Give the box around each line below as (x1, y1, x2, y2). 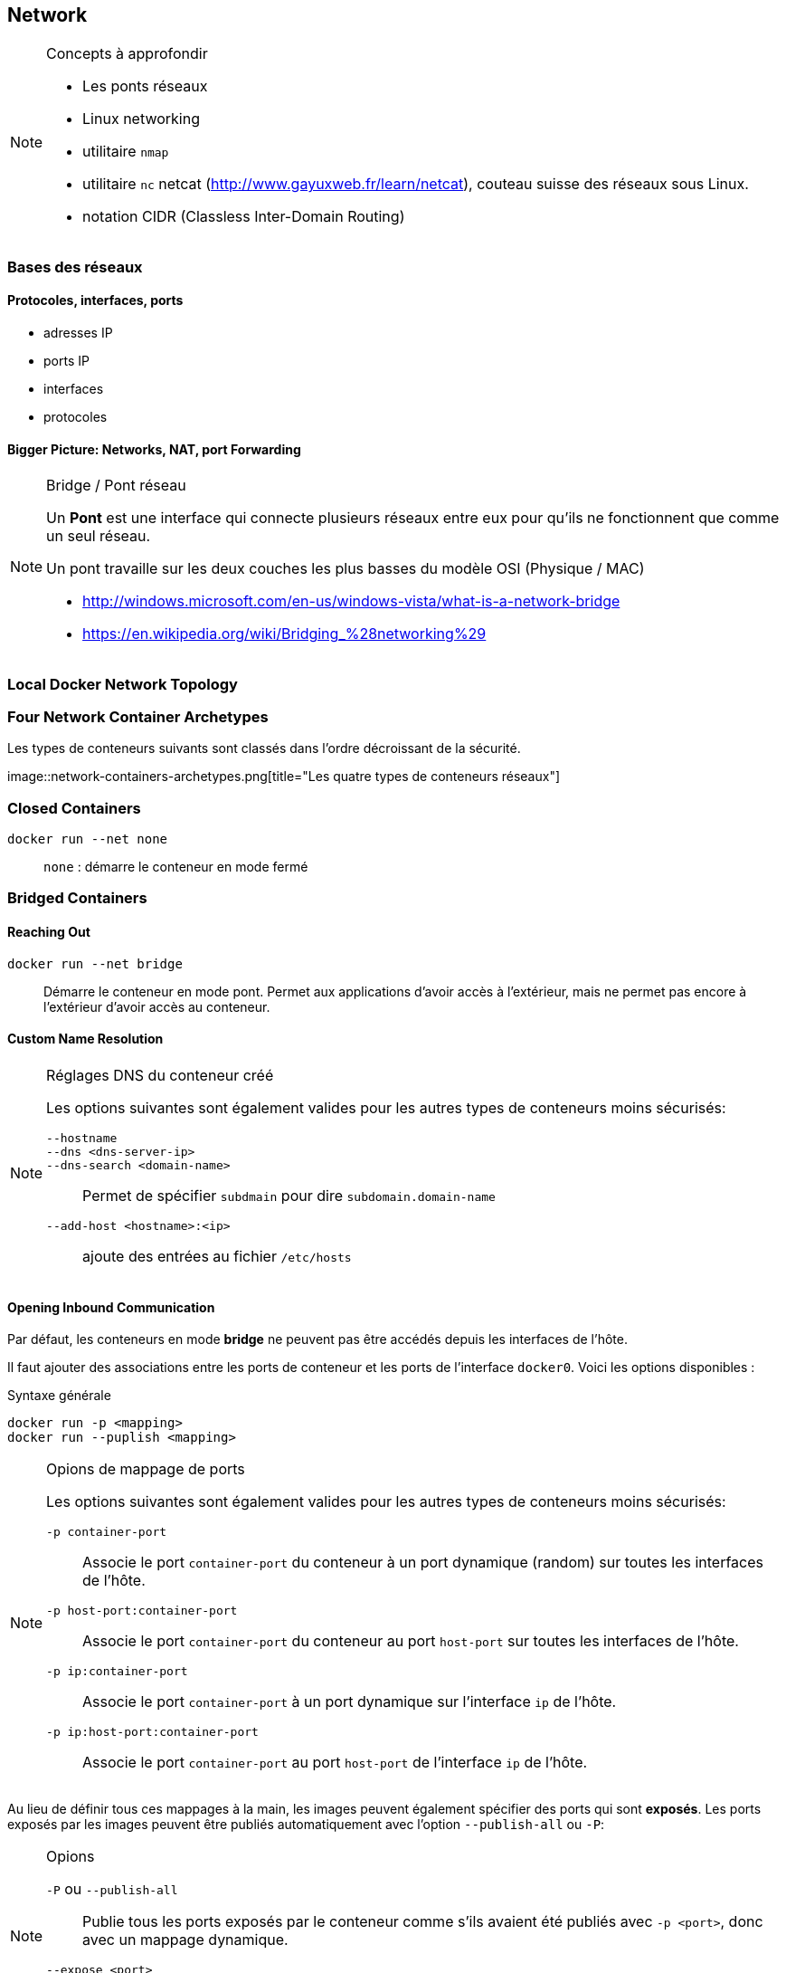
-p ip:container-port (46, 1664, 188, 1679)
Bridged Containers (7, 889, 147, 908)
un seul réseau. (46, 527, 151, 546)
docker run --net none (7, 832, 168, 847)
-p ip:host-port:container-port (46, 1725, 259, 1739)
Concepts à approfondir (46, 44, 208, 63)
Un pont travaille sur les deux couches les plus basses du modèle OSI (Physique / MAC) (46, 559, 645, 578)
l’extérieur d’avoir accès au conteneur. (43, 998, 270, 1015)
